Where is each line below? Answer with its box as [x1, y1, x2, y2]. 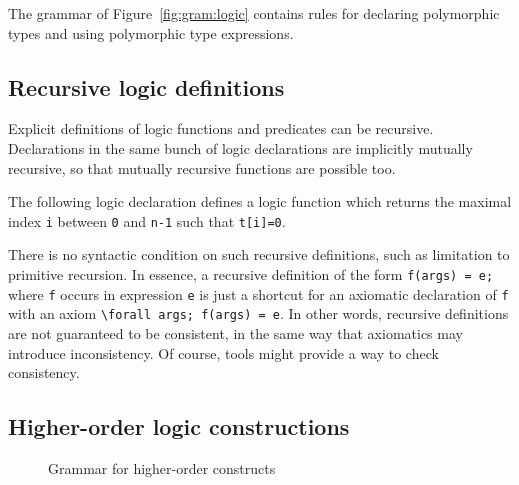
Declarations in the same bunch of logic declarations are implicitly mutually [8, 137, 473, 158]
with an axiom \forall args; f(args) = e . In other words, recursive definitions [8, 303, 509, 324]
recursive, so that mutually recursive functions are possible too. [8, 157, 396, 178]
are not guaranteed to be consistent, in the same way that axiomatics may [8, 322, 463, 343]
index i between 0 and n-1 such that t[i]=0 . [8, 210, 286, 231]
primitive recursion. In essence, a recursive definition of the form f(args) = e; [8, 264, 494, 285]
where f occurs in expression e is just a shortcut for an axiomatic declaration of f [8, 283, 509, 304]
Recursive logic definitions [8, 71, 285, 102]
